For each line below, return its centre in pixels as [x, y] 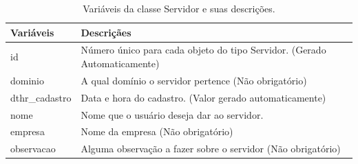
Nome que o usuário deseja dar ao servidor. [172, 114]
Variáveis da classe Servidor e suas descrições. [179, 8]
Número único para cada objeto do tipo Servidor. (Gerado [203, 50]
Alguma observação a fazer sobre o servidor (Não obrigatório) [211, 149]
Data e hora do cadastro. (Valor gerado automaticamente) [203, 97]
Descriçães [106, 32]
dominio [28, 80]
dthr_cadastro [41, 97]
